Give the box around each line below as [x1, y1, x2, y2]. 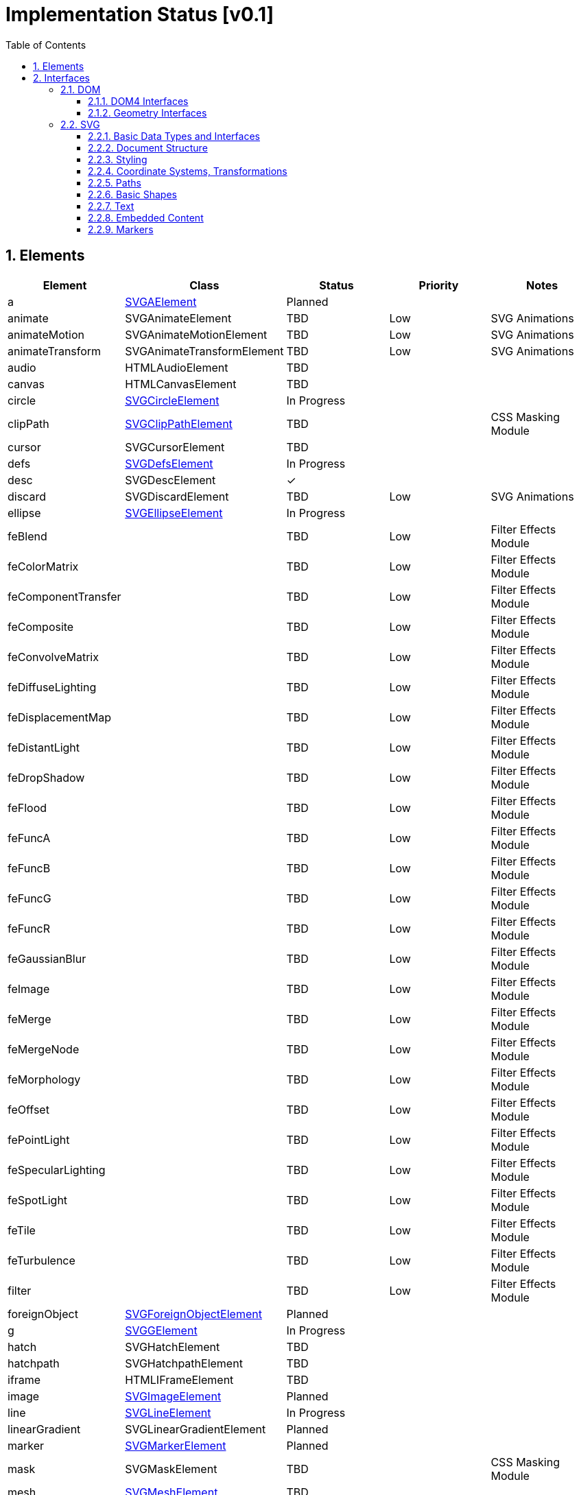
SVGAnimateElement [125, 311, 232, 325]
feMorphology [8, 1072, 81, 1086]
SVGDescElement [125, 473, 216, 487]
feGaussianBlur [8, 951, 86, 966]
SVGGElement [125, 1323, 198, 1337]
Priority [418, 278, 459, 292]
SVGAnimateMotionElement [125, 327, 268, 342]
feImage [8, 981, 50, 996]
